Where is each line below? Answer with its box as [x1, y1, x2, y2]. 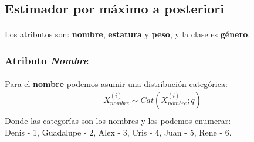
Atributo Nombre [5, 53, 89, 67]
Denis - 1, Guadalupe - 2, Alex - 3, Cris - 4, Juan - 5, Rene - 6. [5, 126, 232, 138]
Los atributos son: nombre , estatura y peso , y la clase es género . [5, 28, 250, 40]
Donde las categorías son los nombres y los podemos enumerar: [5, 115, 231, 127]
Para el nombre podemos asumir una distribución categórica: [5, 78, 228, 90]
